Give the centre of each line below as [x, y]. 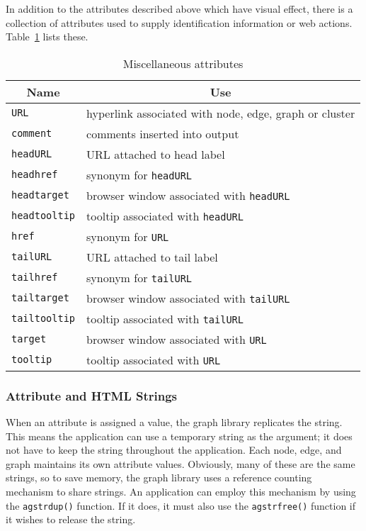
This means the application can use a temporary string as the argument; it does [179, 436]
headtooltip [44, 216]
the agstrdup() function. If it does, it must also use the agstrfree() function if [181, 505]
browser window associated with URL [177, 339]
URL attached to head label [156, 154]
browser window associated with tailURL [188, 298]
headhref [35, 175]
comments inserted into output [163, 133]
